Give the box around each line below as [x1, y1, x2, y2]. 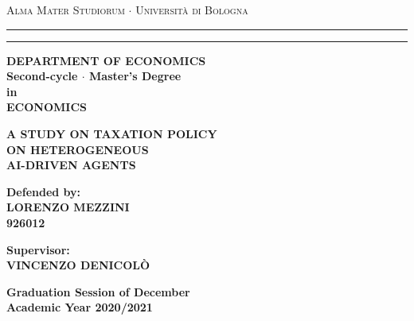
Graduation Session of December [6, 283, 190, 300]
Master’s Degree [89, 68, 182, 84]
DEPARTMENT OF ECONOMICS [6, 52, 206, 68]
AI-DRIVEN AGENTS [6, 157, 136, 173]
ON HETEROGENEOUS [6, 141, 149, 157]
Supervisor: [6, 241, 70, 257]
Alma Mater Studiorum [6, 2, 125, 17]
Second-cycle [6, 68, 78, 84]
